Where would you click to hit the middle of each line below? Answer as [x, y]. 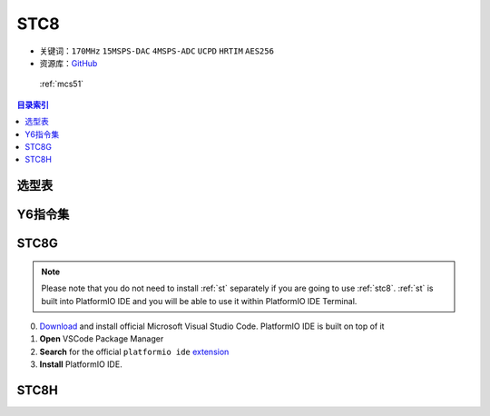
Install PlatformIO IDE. [81, 364]
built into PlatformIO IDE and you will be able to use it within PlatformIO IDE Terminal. [199, 301]
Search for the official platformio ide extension [134, 352]
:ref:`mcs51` [62, 84]
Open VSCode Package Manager [102, 339]
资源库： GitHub [69, 63]
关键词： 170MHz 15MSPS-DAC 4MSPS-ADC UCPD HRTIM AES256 [157, 51]
